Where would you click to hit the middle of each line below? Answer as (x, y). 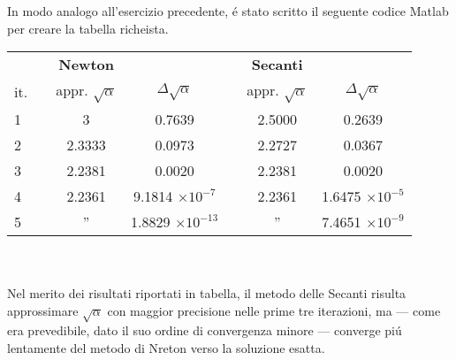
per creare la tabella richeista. (88, 28)
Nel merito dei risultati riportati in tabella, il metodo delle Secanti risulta (207, 292)
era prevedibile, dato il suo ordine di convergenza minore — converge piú (205, 330)
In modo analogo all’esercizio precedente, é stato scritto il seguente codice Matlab (228, 11)
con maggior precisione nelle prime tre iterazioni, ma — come (274, 310)
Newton (86, 65)
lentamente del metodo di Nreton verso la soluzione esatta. (166, 347)
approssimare (43, 310)
